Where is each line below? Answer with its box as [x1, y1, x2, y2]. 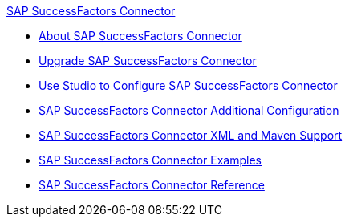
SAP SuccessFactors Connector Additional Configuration [39, 103, 339, 117]
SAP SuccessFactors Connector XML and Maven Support [39, 128, 343, 142]
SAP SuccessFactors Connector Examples [39, 153, 262, 167]
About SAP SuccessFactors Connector [39, 29, 242, 43]
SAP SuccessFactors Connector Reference [39, 178, 265, 192]
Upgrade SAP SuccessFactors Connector [39, 54, 257, 67]
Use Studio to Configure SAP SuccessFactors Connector [39, 79, 338, 92]
